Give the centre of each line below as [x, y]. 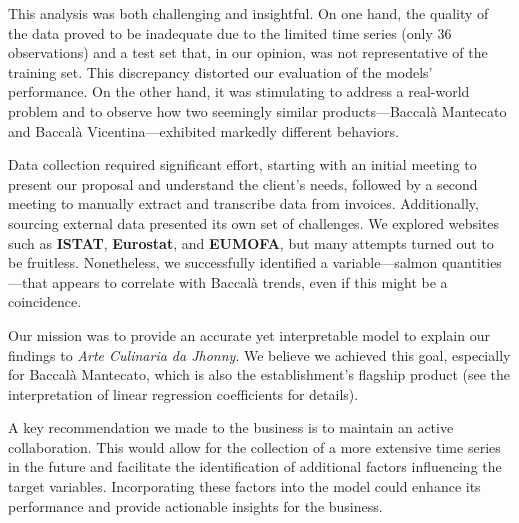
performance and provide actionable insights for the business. [195, 505]
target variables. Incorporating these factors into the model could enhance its [244, 486]
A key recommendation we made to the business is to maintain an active [231, 427]
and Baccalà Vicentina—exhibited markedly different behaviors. [203, 130]
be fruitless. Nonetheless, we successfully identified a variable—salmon [223, 262]
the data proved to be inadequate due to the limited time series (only [220, 32]
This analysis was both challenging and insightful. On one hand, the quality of [248, 13]
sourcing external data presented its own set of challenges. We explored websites [254, 222]
